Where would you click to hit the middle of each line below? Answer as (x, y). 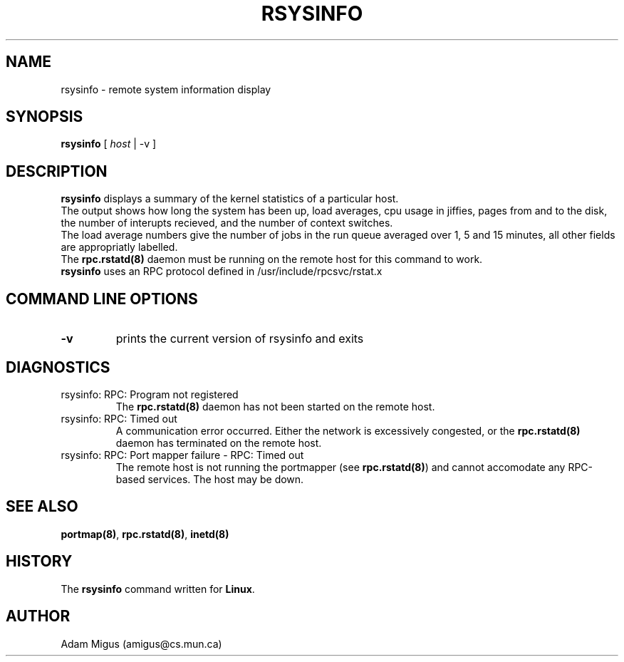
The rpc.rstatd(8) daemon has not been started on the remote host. (275, 406)
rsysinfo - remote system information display (166, 89)
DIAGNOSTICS (58, 367)
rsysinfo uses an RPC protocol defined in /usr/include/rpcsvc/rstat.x (222, 271)
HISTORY (39, 562)
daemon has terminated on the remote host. (219, 443)
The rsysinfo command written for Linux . (158, 589)
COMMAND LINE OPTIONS (102, 299)
